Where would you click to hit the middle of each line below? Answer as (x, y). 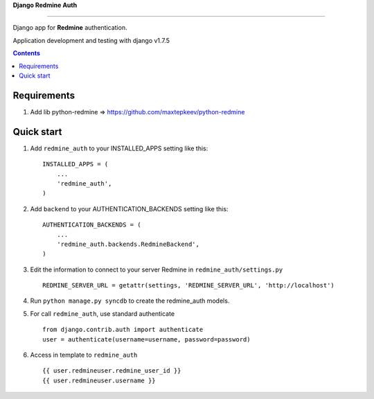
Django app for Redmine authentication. (70, 28)
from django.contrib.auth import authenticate (123, 330)
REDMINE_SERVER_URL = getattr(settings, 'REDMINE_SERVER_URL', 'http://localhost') (189, 285)
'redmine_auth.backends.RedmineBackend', (128, 244)
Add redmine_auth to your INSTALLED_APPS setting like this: (119, 148)
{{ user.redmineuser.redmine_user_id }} (112, 371)
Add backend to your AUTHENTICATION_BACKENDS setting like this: (129, 209)
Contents (27, 53)
